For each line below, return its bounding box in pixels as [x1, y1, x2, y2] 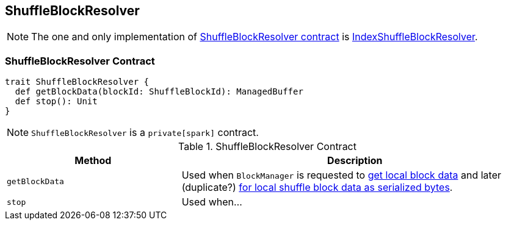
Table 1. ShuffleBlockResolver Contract [178, 140, 356, 153]
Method [74, 154, 112, 167]
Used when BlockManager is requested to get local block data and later [181, 169, 501, 182]
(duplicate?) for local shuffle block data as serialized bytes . [181, 181, 453, 194]
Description [327, 154, 383, 167]
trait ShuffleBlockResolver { [5, 77, 150, 87]
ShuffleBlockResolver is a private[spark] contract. [31, 126, 259, 139]
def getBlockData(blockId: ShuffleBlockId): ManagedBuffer [15, 87, 303, 97]
